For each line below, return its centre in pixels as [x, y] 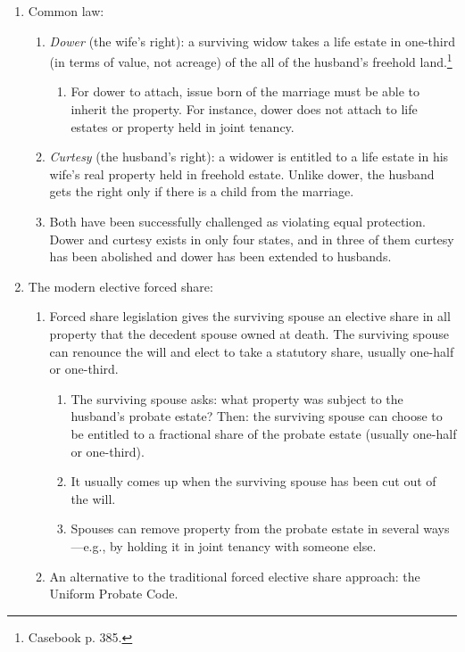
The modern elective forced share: [120, 286]
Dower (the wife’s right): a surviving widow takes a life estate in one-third [252, 41]
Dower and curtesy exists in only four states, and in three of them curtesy [252, 239]
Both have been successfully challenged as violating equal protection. [237, 221]
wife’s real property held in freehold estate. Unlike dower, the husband [242, 173]
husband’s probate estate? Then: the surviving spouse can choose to [257, 416]
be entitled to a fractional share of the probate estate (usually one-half [264, 433]
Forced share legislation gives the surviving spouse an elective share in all [250, 316]
